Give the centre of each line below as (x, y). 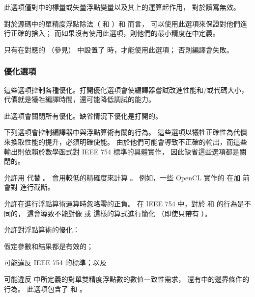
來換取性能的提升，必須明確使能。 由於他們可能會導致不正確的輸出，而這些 (126, 141)
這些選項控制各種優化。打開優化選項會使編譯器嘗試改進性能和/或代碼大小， (126, 89)
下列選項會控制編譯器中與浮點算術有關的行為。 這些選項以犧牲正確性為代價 (126, 132)
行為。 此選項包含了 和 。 (45, 288)
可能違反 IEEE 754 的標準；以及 (55, 262)
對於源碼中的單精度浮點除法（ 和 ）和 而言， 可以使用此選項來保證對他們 (122, 23)
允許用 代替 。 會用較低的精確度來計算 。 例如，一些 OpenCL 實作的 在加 (122, 177)
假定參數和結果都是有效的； (49, 246)
